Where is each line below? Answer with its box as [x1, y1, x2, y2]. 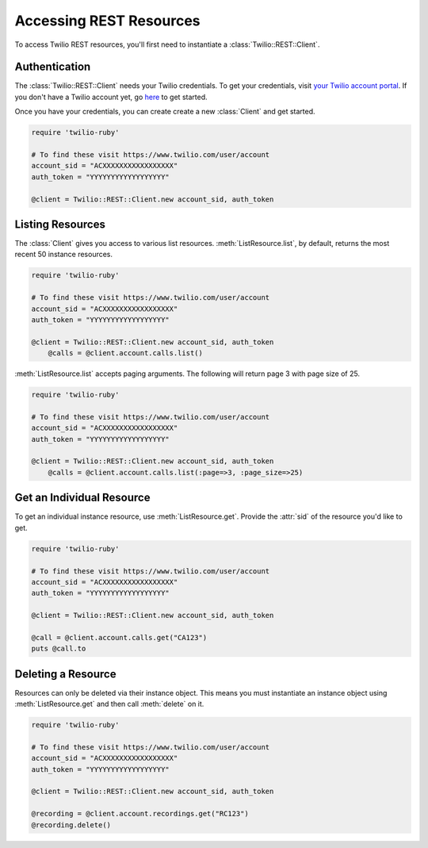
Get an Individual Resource [14, 491, 151, 505]
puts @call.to [31, 644, 86, 654]
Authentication [14, 60, 91, 74]
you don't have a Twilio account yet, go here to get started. [14, 92, 208, 102]
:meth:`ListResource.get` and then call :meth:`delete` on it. [14, 699, 204, 709]
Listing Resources [14, 217, 106, 231]
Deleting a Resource [14, 667, 117, 681]
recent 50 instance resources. [14, 250, 113, 259]
